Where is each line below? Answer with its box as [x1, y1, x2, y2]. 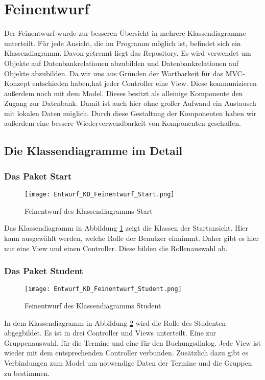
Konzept [4, 78, 30, 88]
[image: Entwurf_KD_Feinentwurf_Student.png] [25, 285, 182, 293]
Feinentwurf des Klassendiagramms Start [25, 205, 153, 216]
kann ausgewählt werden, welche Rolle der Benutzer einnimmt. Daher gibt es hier [4, 232, 259, 243]
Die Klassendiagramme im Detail [4, 143, 183, 159]
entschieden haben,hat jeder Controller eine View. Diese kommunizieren [32, 78, 257, 88]
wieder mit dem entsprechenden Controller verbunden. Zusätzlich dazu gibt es [4, 347, 248, 358]
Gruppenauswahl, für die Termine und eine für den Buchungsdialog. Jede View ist [4, 337, 261, 348]
